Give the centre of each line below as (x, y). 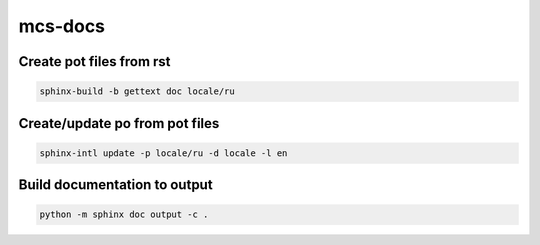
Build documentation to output (116, 185)
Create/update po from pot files (119, 123)
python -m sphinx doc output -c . (124, 214)
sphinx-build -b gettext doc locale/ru (137, 91)
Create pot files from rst (94, 61)
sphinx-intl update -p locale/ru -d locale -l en (163, 153)
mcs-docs (61, 26)
